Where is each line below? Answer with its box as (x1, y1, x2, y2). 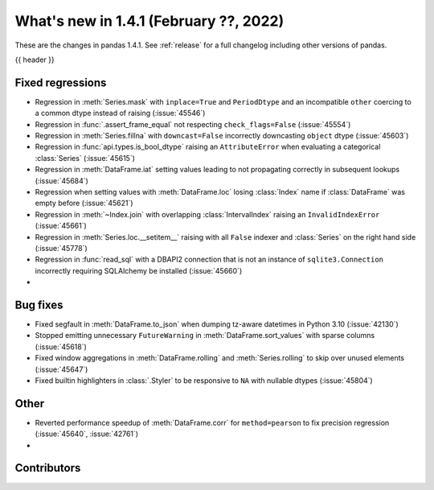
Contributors (14, 461, 81, 475)
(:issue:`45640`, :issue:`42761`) (35, 429, 139, 439)
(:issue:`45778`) (35, 243, 88, 253)
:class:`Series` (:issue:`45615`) (35, 153, 136, 163)
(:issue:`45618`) (35, 342, 88, 352)
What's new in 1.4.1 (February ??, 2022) (14, 12, 285, 30)
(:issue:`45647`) (35, 364, 88, 374)
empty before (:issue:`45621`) (35, 198, 133, 208)
